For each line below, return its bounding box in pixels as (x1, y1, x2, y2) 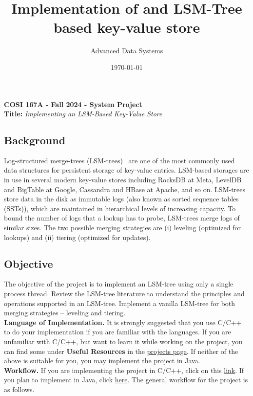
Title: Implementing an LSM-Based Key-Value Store (4, 109, 162, 119)
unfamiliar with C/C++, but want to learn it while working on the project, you (4, 336, 243, 346)
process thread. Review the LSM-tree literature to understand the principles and (4, 288, 245, 299)
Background (4, 132, 66, 148)
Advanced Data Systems (90, 45, 163, 56)
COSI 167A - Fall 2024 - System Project (4, 99, 142, 109)
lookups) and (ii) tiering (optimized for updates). (4, 232, 151, 242)
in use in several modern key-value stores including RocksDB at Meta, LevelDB (4, 175, 242, 185)
